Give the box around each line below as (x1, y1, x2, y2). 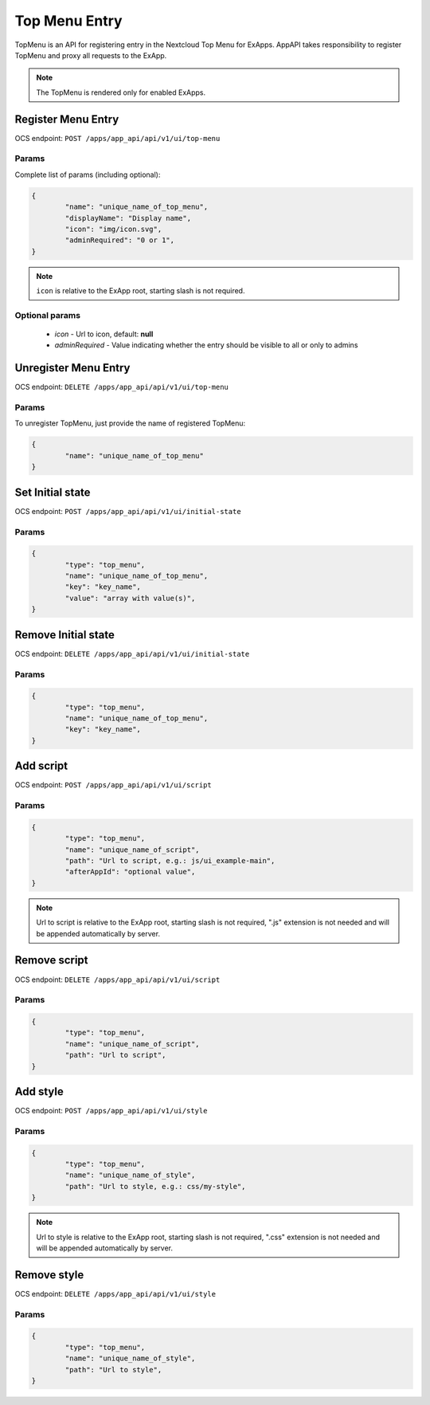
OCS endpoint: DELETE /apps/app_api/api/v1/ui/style (14, 1289, 217, 1298)
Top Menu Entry (14, 12, 123, 29)
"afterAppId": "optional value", (64, 867, 196, 877)
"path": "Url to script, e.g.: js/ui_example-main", (64, 857, 276, 865)
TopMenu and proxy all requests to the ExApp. (14, 50, 167, 60)
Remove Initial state (14, 628, 115, 642)
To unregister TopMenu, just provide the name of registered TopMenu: (14, 418, 246, 428)
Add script (14, 759, 68, 773)
